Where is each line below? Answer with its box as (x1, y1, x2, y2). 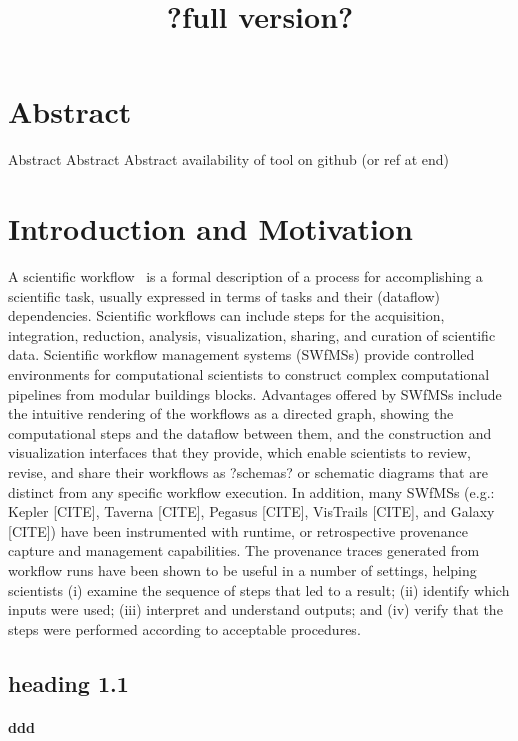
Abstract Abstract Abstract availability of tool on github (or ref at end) (8, 149, 450, 170)
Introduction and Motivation (8, 208, 413, 249)
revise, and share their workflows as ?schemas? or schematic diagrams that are (8, 461, 488, 482)
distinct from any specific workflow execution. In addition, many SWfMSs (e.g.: (8, 481, 495, 502)
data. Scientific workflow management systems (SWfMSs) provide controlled (8, 344, 475, 365)
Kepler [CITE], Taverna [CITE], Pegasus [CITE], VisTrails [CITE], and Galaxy (8, 501, 495, 522)
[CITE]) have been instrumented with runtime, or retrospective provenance (8, 520, 468, 541)
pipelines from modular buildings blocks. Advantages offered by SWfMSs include (8, 383, 502, 404)
